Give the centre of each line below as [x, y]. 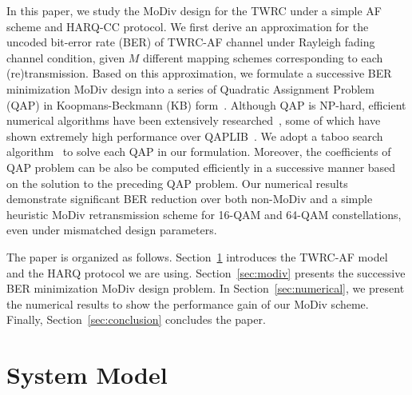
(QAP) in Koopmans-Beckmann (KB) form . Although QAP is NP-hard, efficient [206, 104]
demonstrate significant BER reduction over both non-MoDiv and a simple [190, 199]
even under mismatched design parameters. [112, 230]
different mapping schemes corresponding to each [263, 57]
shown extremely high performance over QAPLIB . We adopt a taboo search [195, 136]
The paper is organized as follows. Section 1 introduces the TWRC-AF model [197, 256]
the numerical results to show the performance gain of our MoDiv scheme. [188, 303]
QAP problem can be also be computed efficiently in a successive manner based [201, 167]
